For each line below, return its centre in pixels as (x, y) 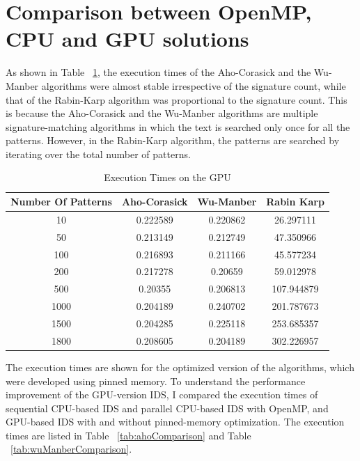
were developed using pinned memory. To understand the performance (156, 381)
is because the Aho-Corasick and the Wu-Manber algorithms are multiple (162, 113)
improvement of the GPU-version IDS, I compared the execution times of (162, 394)
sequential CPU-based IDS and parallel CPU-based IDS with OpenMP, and (167, 408)
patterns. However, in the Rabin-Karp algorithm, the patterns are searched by (173, 140)
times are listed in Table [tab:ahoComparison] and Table (128, 435)
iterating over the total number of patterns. (98, 154)
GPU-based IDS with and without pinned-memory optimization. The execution (175, 422)
